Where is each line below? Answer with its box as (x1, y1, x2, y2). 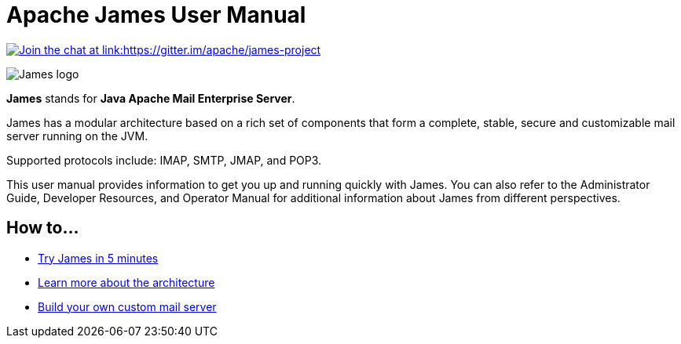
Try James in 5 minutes (38, 251, 159, 265)
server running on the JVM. (6, 129, 148, 143)
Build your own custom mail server (38, 299, 217, 313)
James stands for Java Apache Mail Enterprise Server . (6, 91, 295, 105)
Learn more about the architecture (38, 275, 215, 289)
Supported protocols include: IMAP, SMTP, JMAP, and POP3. (6, 153, 322, 167)
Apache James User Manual (6, 2, 306, 28)
